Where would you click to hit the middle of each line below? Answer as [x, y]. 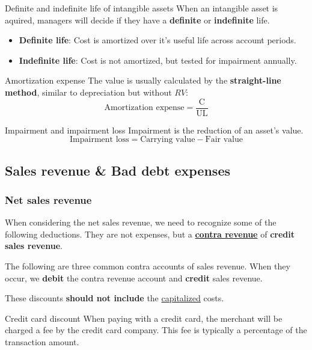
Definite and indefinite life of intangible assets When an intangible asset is [142, 8]
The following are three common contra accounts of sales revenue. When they [148, 266]
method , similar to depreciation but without [88, 92]
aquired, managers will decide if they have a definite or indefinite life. [137, 20]
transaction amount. [42, 341]
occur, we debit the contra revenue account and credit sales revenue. [134, 278]
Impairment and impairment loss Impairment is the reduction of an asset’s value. [154, 130]
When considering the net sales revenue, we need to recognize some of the [141, 222]
